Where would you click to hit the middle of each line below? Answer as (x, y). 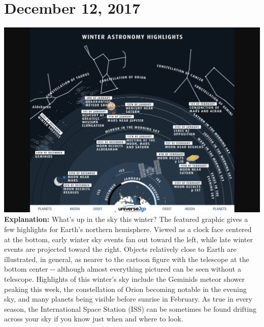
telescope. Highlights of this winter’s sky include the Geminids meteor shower (124, 279)
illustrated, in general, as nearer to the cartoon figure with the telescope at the (127, 259)
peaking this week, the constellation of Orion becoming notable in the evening (125, 289)
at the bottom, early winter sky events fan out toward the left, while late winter (128, 239)
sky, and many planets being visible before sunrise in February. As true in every (128, 299)
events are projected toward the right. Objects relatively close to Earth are (120, 249)
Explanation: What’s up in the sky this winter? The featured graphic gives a (126, 219)
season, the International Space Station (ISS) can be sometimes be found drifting (130, 308)
